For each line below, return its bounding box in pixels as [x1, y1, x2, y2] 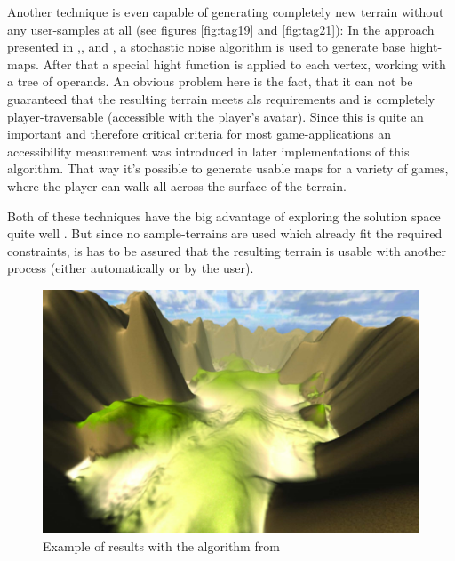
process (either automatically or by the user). [7, 259, 254, 277]
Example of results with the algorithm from [43, 536, 280, 555]
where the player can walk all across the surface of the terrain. [7, 176, 347, 195]
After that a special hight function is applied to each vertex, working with [43, 54, 446, 73]
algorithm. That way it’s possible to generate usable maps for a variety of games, [7, 159, 449, 178]
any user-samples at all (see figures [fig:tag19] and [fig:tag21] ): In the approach [7, 20, 435, 38]
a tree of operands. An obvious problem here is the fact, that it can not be [7, 72, 413, 91]
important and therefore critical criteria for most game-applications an [7, 124, 392, 143]
